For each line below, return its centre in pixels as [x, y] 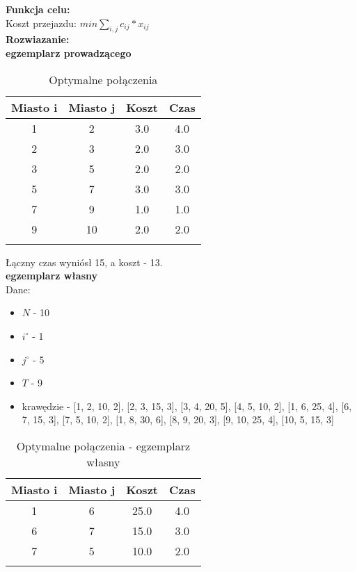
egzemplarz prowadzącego [69, 52]
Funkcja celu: [38, 9]
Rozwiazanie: [38, 39]
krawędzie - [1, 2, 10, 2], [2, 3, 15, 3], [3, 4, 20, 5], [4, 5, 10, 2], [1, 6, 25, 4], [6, [187, 406]
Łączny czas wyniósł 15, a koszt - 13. [84, 262]
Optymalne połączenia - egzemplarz [103, 446]
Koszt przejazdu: [41, 23]
